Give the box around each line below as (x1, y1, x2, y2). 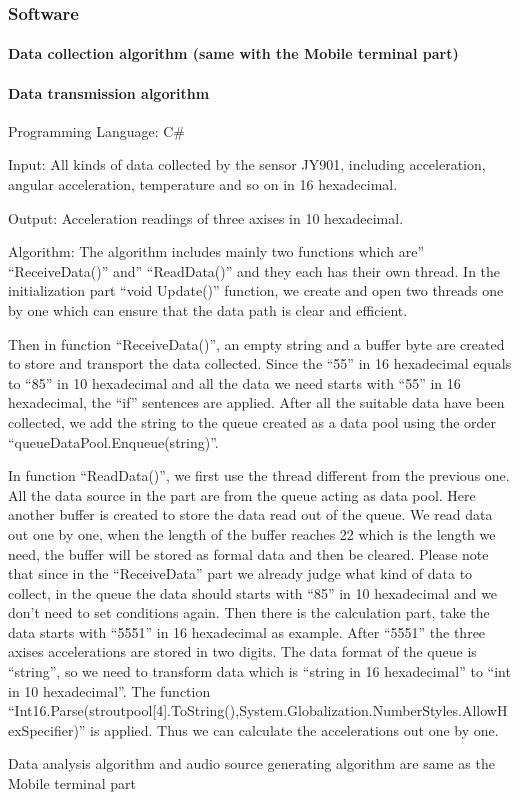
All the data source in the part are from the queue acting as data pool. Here (8, 484, 476, 505)
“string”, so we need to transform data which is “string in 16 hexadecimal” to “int (8, 661, 511, 682)
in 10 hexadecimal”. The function (8, 680, 211, 701)
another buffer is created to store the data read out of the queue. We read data (8, 504, 493, 525)
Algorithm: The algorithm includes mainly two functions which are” (8, 241, 425, 262)
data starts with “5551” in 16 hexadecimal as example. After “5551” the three (8, 621, 486, 642)
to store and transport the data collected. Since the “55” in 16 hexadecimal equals (8, 353, 512, 374)
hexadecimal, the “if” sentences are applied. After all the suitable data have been (8, 392, 505, 413)
